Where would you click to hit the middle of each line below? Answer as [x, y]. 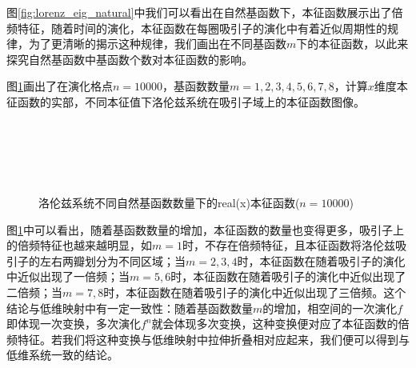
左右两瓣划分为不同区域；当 [112, 260]
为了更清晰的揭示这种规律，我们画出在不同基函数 [157, 44]
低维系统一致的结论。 [62, 355]
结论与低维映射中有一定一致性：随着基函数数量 [130, 308]
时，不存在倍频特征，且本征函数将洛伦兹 [288, 245]
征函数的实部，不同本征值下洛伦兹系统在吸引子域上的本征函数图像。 [186, 101]
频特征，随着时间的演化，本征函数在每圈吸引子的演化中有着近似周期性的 [197, 28]
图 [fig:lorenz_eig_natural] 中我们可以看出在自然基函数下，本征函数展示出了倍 [205, 12]
